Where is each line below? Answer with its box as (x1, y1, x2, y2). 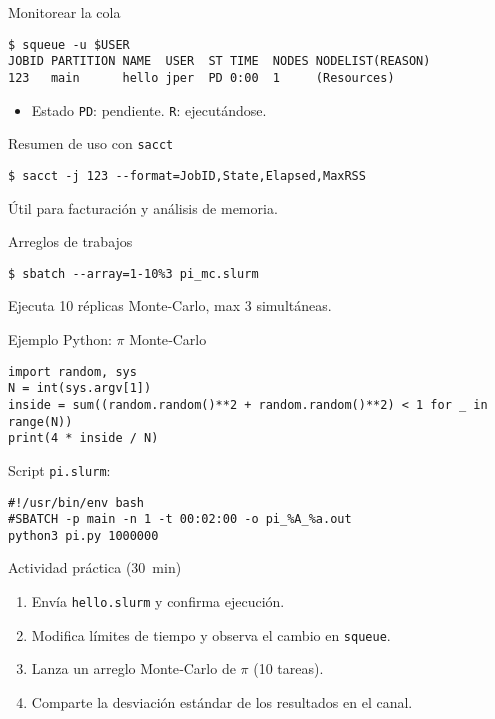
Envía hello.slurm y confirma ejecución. (31, 591, 285, 612)
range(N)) (8, 414, 73, 429)
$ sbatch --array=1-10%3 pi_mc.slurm (8, 266, 259, 281)
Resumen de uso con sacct (8, 133, 174, 154)
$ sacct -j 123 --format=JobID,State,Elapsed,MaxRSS (8, 168, 366, 183)
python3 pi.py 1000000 (8, 528, 159, 543)
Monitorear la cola (8, 2, 121, 22)
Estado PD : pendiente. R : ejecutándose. (31, 99, 267, 120)
